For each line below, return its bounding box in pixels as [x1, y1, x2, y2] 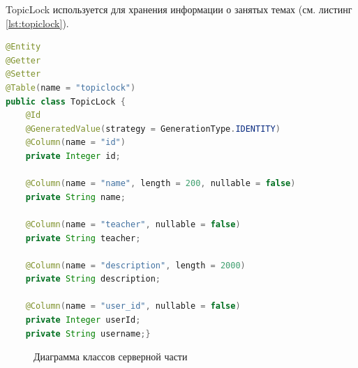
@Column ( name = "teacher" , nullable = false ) [25, 219, 241, 229]
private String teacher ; [25, 233, 141, 243]
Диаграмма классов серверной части [33, 349, 188, 364]
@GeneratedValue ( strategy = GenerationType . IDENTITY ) [25, 123, 281, 134]
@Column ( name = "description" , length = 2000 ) [25, 260, 246, 270]
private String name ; [25, 192, 126, 202]
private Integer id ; [25, 151, 121, 161]
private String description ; [25, 274, 161, 284]
